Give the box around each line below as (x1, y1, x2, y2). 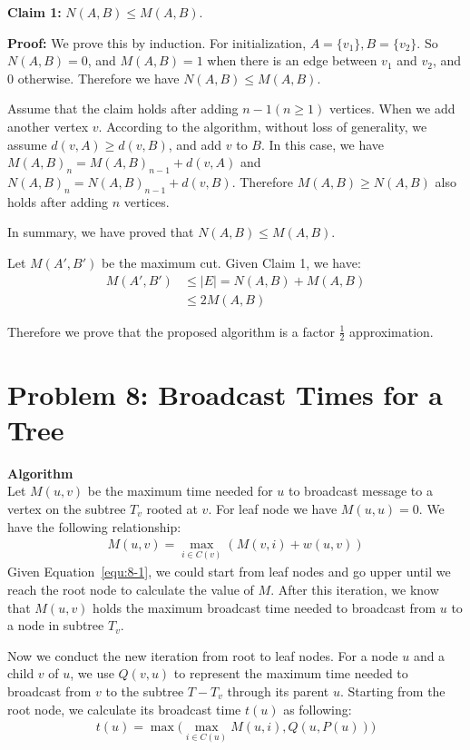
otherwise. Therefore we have (17, 68, 180, 87)
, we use (70, 664, 114, 683)
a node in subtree (7, 616, 104, 635)
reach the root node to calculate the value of (7, 580, 254, 599)
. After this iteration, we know (270, 580, 439, 599)
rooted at (146, 498, 198, 518)
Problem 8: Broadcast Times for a (7, 375, 443, 412)
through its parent (227, 681, 329, 700)
